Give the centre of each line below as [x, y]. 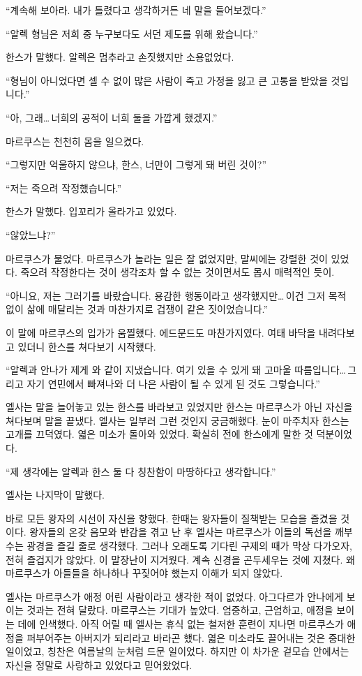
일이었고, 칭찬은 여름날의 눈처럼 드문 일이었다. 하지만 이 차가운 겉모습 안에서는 [178, 651]
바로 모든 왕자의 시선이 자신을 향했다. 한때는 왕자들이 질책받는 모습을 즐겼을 [172, 518]
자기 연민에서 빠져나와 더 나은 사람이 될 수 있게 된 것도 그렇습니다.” [173, 383]
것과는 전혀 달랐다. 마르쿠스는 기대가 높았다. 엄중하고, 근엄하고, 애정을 [180, 610]
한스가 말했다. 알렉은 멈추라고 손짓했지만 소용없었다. [120, 57]
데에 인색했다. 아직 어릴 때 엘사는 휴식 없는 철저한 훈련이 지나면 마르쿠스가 [181, 624]
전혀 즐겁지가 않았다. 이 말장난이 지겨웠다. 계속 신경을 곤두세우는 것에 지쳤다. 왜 [180, 559]
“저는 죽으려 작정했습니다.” [64, 188]
